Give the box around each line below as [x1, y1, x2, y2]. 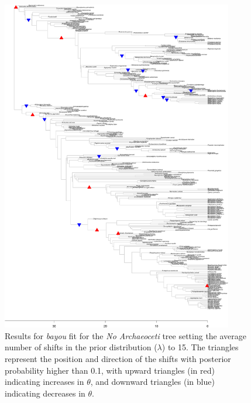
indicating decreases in [5, 387, 85, 399]
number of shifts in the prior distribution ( [5, 341, 157, 353]
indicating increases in [5, 375, 84, 388]
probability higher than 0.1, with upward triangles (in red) [5, 364, 215, 376]
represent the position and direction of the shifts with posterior [5, 352, 231, 364]
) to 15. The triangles [161, 341, 239, 353]
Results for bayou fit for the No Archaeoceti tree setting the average [5, 329, 247, 341]
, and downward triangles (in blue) [90, 375, 215, 388]
